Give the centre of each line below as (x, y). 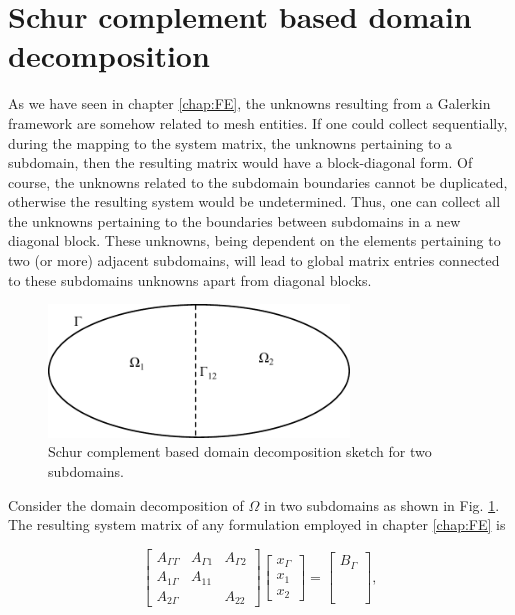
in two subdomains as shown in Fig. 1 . (382, 504)
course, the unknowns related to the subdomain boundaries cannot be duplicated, (258, 181)
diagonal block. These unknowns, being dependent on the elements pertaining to (254, 240)
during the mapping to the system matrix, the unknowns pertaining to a (230, 142)
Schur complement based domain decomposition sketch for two (240, 451)
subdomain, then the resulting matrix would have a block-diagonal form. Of (240, 162)
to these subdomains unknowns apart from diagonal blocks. (190, 279)
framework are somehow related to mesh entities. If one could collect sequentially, (258, 122)
